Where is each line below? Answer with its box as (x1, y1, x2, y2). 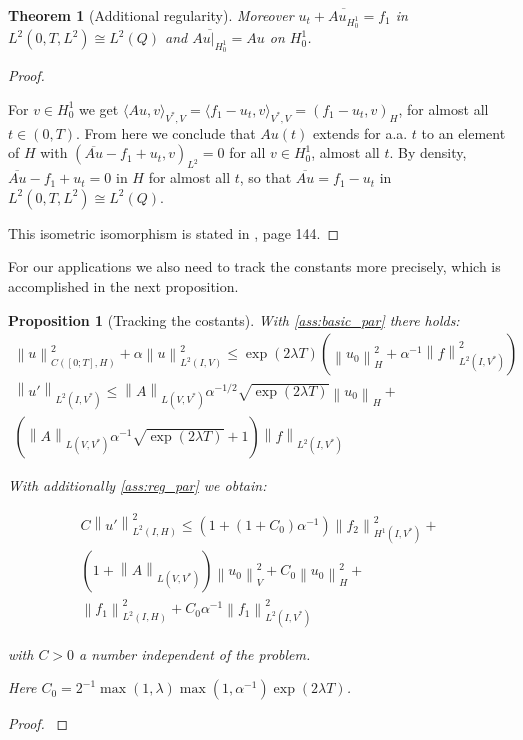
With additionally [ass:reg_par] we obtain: (8, 475, 267, 496)
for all (229, 142, 266, 163)
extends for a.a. (312, 122, 408, 143)
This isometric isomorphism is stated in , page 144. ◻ (8, 222, 340, 243)
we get (79, 98, 119, 119)
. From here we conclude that (76, 122, 256, 143)
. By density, (389, 142, 467, 163)
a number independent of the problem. (79, 643, 311, 664)
